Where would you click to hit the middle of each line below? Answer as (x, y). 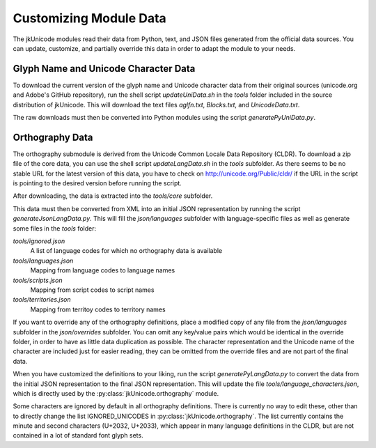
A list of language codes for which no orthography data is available (126, 251)
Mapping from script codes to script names (92, 290)
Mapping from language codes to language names (103, 270)
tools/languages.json (43, 261)
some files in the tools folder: (55, 228)
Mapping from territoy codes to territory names (98, 309)
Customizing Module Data (89, 18)
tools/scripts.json (38, 280)
